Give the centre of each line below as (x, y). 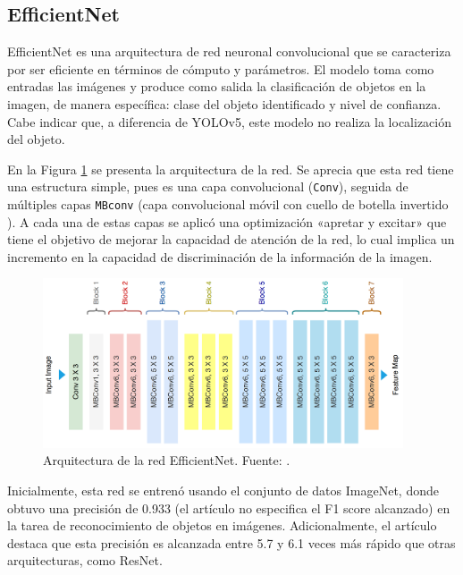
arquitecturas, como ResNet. (85, 560)
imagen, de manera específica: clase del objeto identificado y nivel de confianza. (224, 103)
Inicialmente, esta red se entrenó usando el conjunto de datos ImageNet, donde (223, 490)
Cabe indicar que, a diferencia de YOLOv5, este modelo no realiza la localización (229, 121)
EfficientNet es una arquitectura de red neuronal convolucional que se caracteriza (229, 51)
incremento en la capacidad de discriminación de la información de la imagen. (220, 256)
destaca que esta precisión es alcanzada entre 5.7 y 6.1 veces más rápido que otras (231, 542)
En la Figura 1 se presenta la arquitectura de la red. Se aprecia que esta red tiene (231, 169)
